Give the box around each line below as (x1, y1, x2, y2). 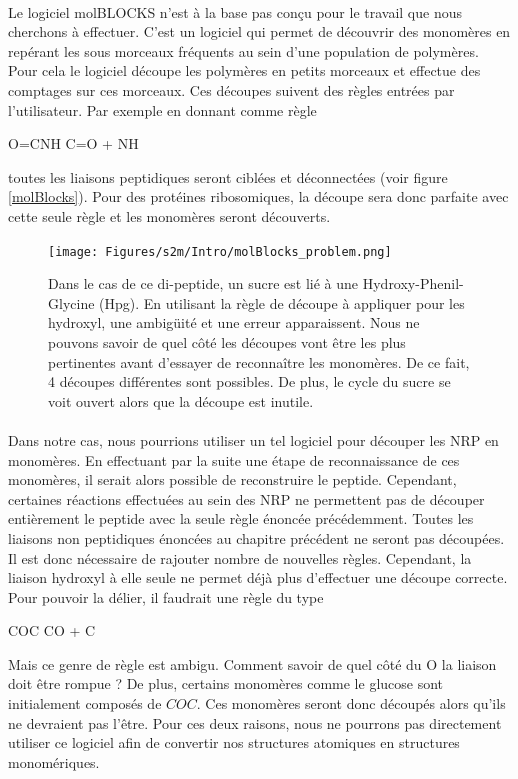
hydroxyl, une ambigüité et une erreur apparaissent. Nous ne (48, 312, 420, 333)
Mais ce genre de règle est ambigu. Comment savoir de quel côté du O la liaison (8, 653, 497, 674)
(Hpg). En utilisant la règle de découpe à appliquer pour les (99, 292, 465, 313)
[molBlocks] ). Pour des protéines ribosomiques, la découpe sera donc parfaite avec (8, 186, 509, 207)
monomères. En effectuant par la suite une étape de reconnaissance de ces (8, 449, 460, 470)
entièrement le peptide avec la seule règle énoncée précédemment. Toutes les (8, 508, 474, 529)
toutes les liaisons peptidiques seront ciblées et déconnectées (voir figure (8, 166, 448, 187)
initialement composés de (8, 693, 162, 714)
